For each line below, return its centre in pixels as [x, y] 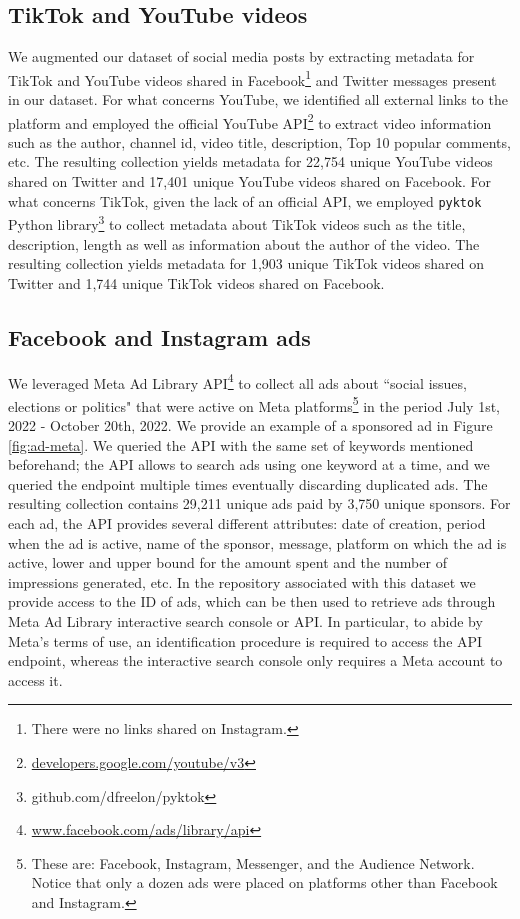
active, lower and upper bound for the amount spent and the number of [227, 562]
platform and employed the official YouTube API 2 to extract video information [250, 121]
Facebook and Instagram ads [159, 336]
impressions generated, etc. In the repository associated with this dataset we [242, 581]
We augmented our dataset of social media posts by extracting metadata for [241, 56]
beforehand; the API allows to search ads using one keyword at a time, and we [249, 464]
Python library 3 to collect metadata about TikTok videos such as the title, [237, 222]
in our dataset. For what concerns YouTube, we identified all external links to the [258, 99]
